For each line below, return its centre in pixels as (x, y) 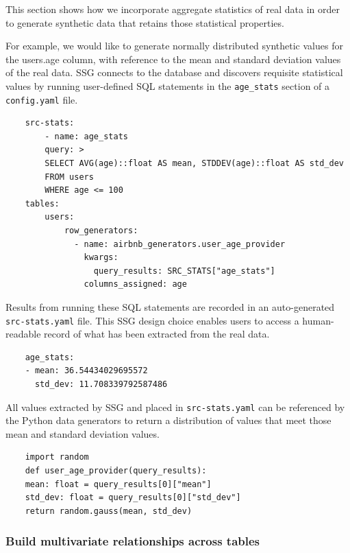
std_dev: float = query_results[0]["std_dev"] (133, 498)
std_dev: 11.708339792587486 (101, 385)
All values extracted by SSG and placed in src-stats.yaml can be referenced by (175, 407)
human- (318, 320)
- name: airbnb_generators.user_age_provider (180, 244)
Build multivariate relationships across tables (133, 541)
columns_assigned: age (135, 284)
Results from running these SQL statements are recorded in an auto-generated (170, 307)
